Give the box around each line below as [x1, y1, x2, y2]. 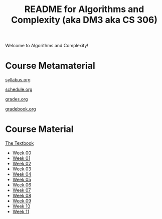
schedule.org [5, 86, 33, 92]
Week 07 [12, 187, 31, 193]
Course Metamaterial [5, 60, 95, 71]
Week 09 [12, 198, 32, 204]
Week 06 [12, 182, 32, 188]
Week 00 [12, 150, 32, 156]
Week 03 [12, 166, 32, 172]
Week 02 [12, 161, 32, 167]
